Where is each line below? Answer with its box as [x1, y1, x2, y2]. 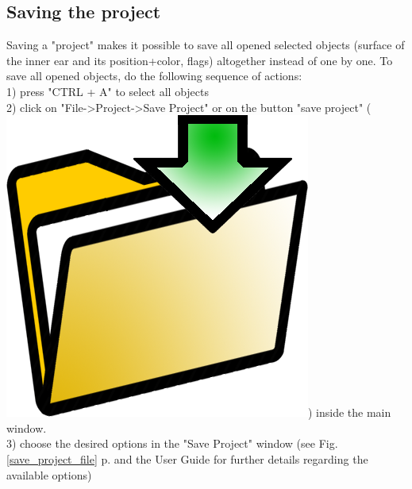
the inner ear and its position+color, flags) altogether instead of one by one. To [6, 52, 393, 68]
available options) [6, 466, 92, 483]
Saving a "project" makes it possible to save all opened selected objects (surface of [6, 37, 405, 53]
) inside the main [308, 404, 391, 421]
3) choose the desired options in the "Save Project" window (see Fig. [6, 435, 338, 452]
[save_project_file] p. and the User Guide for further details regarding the [6, 450, 368, 467]
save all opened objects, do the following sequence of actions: [6, 67, 302, 84]
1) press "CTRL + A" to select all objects [6, 83, 209, 99]
